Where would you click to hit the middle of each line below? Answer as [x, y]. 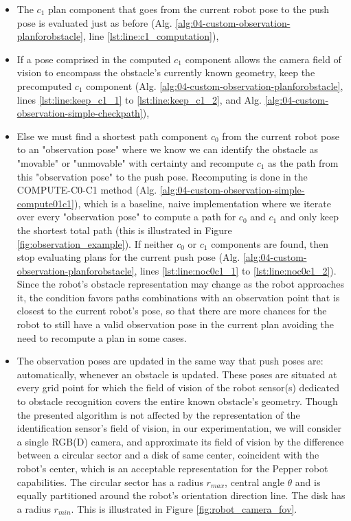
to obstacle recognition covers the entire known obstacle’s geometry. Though [177, 401]
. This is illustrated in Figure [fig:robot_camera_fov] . [184, 508]
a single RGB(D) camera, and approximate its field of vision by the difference [180, 441]
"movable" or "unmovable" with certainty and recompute [135, 162]
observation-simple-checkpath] [80, 113]
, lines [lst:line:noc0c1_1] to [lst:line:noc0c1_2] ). [235, 270]
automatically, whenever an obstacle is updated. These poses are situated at [177, 374]
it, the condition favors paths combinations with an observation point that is [178, 297]
